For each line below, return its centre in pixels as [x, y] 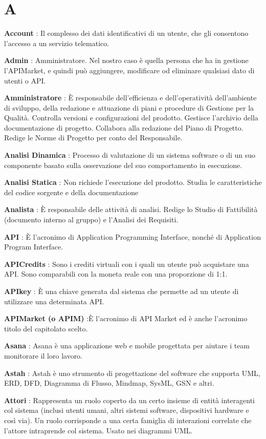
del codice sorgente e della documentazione [71, 192]
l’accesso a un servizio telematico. [57, 43]
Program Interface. [34, 247]
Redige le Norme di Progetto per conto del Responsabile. [93, 138]
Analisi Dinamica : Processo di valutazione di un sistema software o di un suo [130, 155]
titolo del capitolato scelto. [46, 328]
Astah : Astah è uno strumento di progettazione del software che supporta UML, [132, 373]
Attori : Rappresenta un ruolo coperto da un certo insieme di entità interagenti [129, 400]
